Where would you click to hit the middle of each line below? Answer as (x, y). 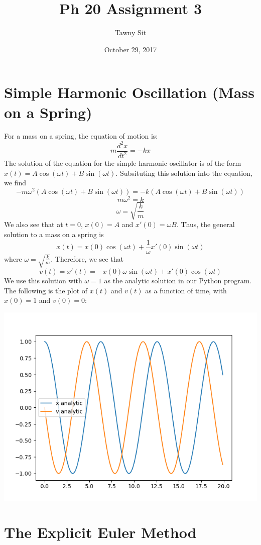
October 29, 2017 (130, 49)
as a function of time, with (186, 290)
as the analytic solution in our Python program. (178, 280)
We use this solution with (43, 280)
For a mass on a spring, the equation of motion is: (81, 136)
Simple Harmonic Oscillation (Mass (129, 92)
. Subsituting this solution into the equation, (184, 173)
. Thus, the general (206, 224)
